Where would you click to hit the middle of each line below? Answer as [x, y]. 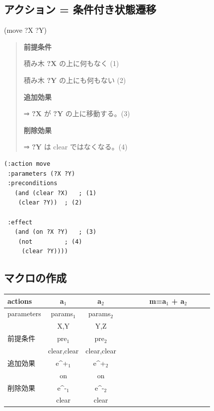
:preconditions [33, 183]
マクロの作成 [35, 278]
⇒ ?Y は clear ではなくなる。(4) [75, 147]
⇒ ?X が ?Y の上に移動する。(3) [77, 113]
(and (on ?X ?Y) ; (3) [56, 232]
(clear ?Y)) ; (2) [50, 203]
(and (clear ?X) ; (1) [56, 193]
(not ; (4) [50, 241]
